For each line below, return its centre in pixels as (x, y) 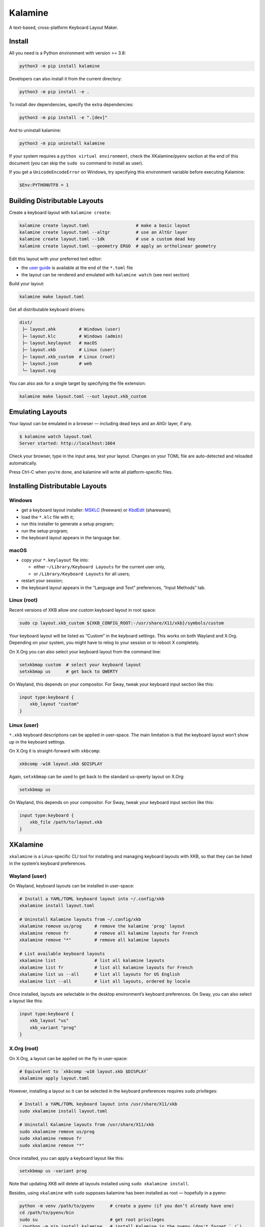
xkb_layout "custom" (54, 704)
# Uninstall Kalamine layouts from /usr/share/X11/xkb (87, 1125)
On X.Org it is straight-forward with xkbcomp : (55, 751)
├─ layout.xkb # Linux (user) (69, 350)
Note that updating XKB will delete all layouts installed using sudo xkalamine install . (99, 1184)
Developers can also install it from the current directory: (66, 79)
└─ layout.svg (39, 370)
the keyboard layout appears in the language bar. (71, 537)
